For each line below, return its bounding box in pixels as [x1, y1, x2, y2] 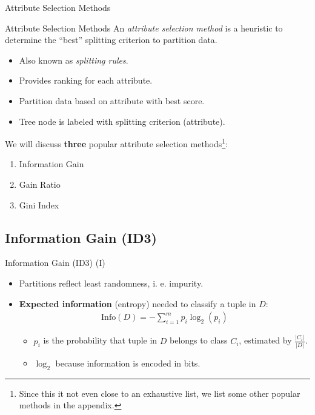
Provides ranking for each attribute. [19, 74, 153, 87]
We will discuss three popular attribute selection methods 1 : [5, 136, 228, 150]
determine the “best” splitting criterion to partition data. [5, 33, 217, 46]
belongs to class [170, 334, 228, 347]
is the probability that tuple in [43, 334, 157, 347]
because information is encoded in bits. [55, 356, 201, 369]
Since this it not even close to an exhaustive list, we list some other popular [19, 387, 300, 399]
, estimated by [239, 334, 292, 347]
